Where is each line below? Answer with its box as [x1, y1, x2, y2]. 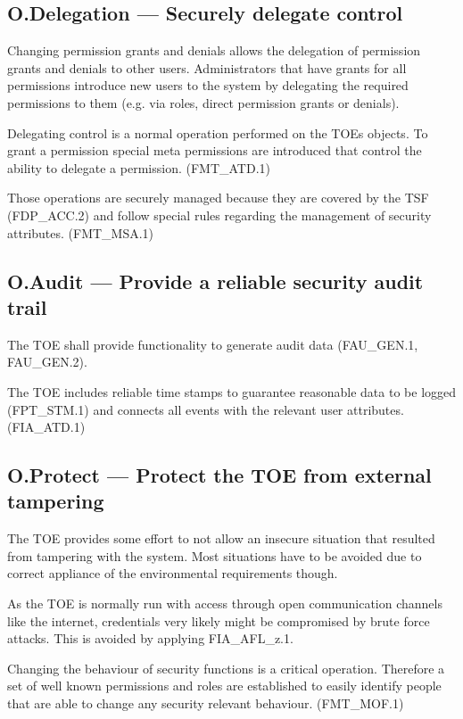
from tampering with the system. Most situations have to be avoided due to [7, 546, 422, 565]
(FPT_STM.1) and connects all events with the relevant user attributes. [7, 400, 404, 418]
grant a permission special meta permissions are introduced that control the [7, 141, 422, 160]
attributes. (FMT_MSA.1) [7, 223, 154, 242]
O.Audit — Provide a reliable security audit [7, 267, 424, 294]
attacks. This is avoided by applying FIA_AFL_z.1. [7, 629, 294, 648]
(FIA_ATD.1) [7, 417, 86, 436]
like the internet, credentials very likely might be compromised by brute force [7, 611, 430, 630]
